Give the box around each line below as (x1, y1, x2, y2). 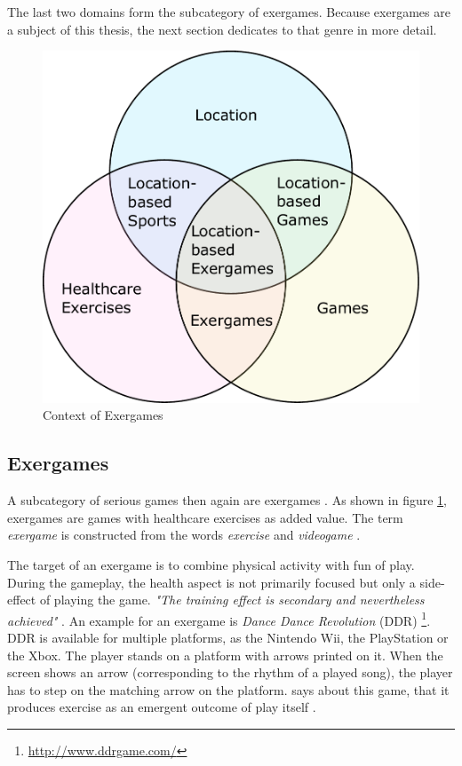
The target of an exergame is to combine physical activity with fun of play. (7, 555, 415, 573)
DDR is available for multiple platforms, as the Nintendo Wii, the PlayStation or (7, 628, 449, 647)
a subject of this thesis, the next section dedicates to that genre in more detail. (7, 20, 437, 38)
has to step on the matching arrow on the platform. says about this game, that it (7, 680, 450, 699)
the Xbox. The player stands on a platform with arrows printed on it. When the (7, 645, 443, 664)
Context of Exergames (43, 406, 163, 424)
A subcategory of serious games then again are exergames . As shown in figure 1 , (7, 491, 447, 509)
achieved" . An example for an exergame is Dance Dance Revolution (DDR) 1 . (7, 608, 431, 629)
